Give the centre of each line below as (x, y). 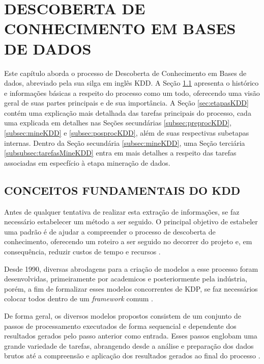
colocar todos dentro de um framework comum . (79, 298)
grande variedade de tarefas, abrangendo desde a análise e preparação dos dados (129, 345)
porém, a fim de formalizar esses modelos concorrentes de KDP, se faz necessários (131, 288)
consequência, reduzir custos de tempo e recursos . (82, 252)
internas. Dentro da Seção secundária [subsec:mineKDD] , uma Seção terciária (125, 142)
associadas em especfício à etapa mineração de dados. (87, 162)
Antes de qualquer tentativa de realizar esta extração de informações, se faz (122, 211)
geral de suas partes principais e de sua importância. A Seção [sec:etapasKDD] (126, 103)
